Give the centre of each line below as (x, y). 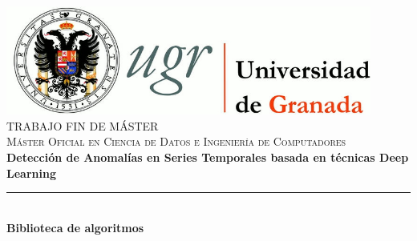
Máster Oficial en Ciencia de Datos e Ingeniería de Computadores (176, 141)
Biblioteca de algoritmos (75, 227)
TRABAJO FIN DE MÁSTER (83, 125)
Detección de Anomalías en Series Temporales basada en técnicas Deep (208, 157)
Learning (31, 173)
